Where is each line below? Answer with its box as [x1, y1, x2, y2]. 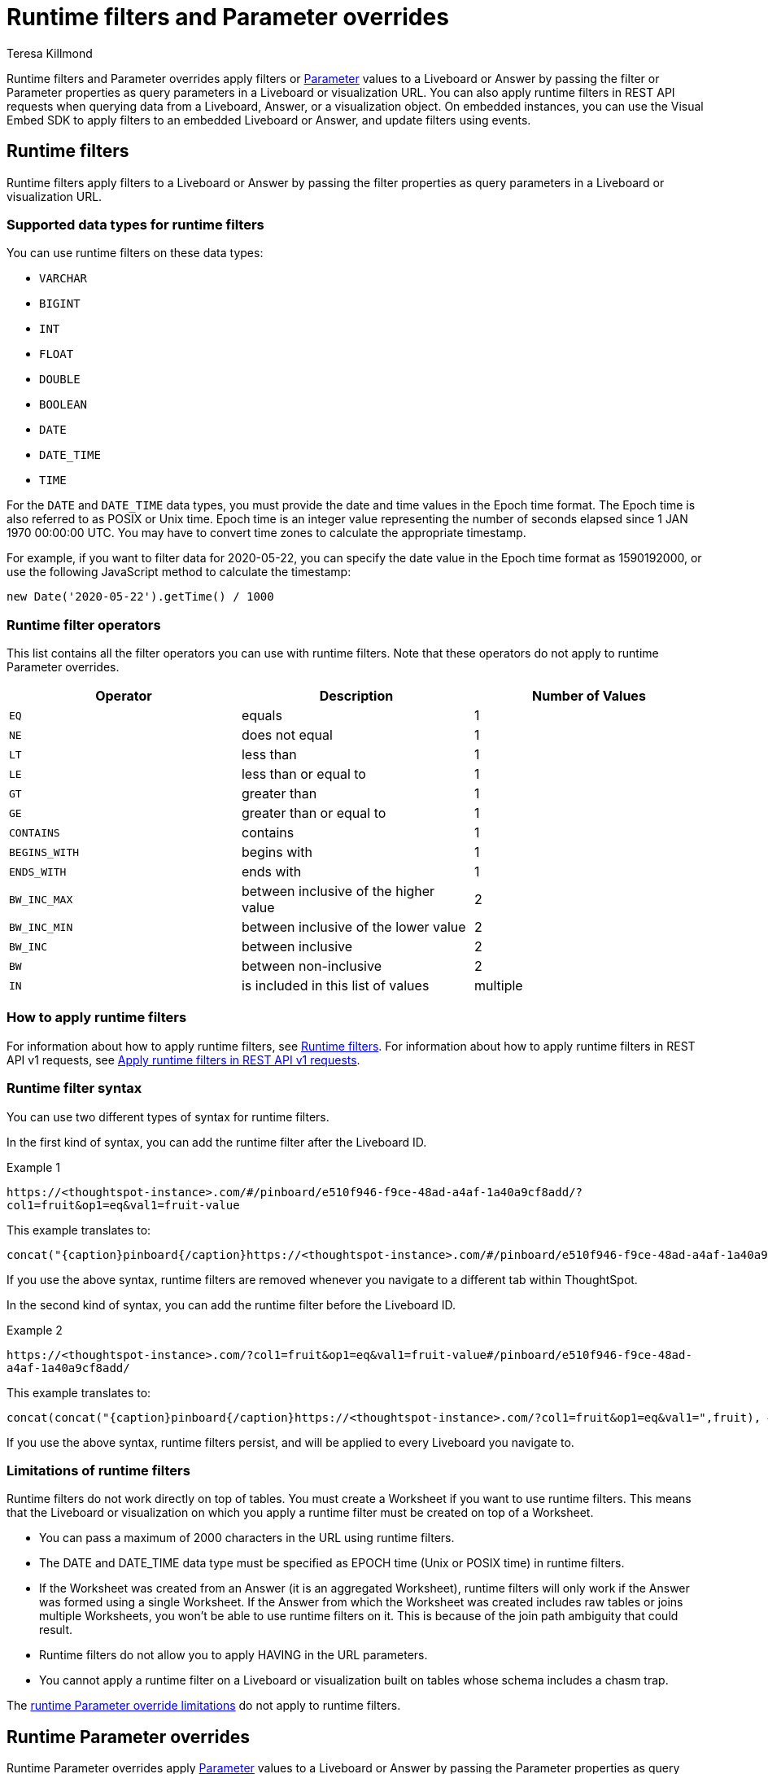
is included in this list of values [241, 977, 430, 994]
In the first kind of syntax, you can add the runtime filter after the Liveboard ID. [7, 1134, 427, 1149]
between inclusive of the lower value [241, 919, 466, 936]
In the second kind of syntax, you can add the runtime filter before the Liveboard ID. [7, 1297, 456, 1312]
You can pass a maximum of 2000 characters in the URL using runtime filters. [39, 1531, 455, 1545]
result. [39, 1623, 73, 1637]
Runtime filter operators [7, 616, 161, 633]
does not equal [241, 727, 333, 744]
